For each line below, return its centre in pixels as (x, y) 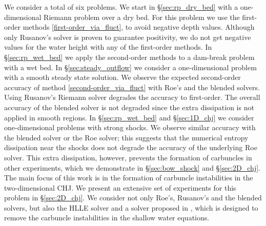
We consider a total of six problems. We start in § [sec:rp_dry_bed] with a (121, 7)
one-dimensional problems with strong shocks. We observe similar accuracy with (130, 127)
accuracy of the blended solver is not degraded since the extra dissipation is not (129, 107)
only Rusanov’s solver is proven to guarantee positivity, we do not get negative (128, 37)
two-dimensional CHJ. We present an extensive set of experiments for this (120, 187)
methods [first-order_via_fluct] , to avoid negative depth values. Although (139, 27)
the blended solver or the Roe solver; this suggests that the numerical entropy (126, 137)
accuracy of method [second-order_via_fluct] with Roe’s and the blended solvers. (132, 87)
